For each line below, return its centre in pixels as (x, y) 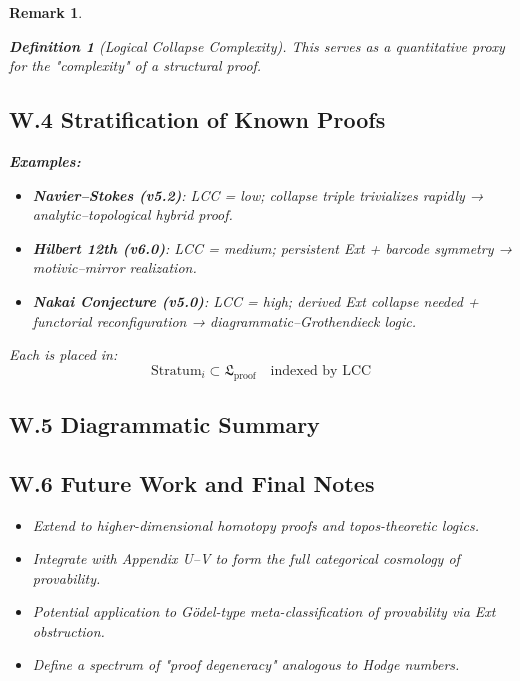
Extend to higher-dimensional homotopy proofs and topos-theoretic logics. (256, 524)
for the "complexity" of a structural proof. (135, 65)
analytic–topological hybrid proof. (132, 214)
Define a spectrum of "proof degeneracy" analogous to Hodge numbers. (246, 664)
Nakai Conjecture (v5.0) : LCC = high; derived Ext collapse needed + (255, 300)
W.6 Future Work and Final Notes (192, 482)
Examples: (45, 160)
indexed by (304, 370)
